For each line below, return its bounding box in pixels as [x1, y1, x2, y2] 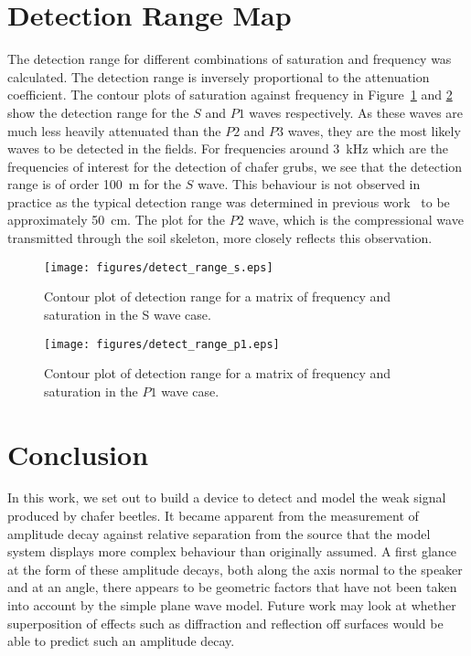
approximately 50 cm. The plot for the [7, 210, 226, 229]
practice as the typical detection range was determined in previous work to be [7, 192, 450, 211]
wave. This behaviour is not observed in [197, 175, 421, 194]
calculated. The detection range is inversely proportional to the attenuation [7, 67, 430, 86]
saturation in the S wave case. [44, 304, 211, 323]
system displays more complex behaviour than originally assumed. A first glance [7, 542, 457, 561]
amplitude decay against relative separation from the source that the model [7, 524, 431, 543]
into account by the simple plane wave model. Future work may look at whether [7, 596, 456, 615]
